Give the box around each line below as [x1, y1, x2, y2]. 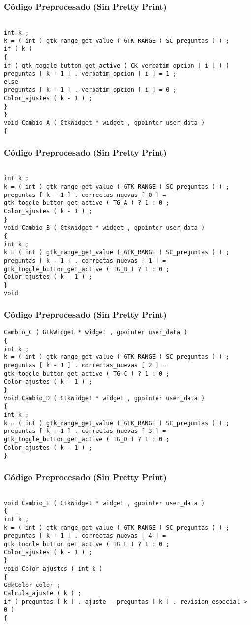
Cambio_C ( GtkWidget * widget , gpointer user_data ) [4, 329, 188, 336]
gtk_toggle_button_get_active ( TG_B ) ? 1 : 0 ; [4, 265, 170, 273]
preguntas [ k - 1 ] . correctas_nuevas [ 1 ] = [4, 257, 166, 264]
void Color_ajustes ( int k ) [4, 565, 103, 572]
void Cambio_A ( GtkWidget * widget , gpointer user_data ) [4, 119, 205, 127]
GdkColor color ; [4, 582, 61, 589]
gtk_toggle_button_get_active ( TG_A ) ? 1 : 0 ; [4, 199, 170, 207]
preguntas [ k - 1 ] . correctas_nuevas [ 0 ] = [4, 191, 166, 198]
